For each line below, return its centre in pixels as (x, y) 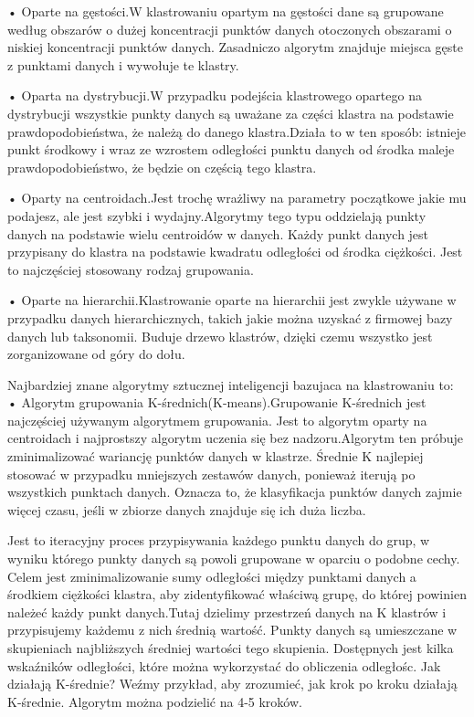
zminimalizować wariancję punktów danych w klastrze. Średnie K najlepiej (216, 456)
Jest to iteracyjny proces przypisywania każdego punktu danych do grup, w (219, 540)
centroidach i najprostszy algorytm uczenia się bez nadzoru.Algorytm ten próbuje (236, 438)
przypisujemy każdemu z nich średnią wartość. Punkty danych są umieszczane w (232, 630)
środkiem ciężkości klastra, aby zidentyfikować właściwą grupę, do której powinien (237, 594)
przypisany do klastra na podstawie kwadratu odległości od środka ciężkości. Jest (235, 252)
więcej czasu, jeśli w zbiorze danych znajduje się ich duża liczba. (187, 509)
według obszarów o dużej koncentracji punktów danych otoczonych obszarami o (230, 29)
